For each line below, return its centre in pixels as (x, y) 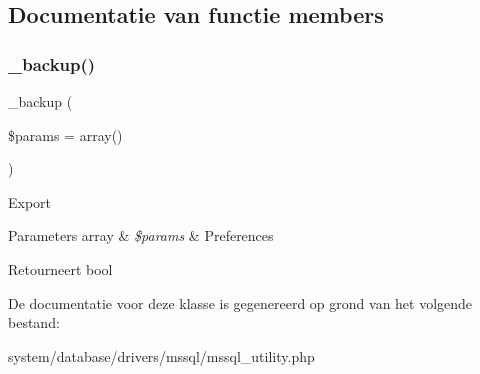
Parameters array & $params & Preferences (141, 235)
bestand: (34, 322)
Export (30, 201)
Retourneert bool (60, 268)
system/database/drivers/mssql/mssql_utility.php (161, 355)
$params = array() (65, 134)
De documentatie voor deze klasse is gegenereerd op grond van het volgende (240, 302)
